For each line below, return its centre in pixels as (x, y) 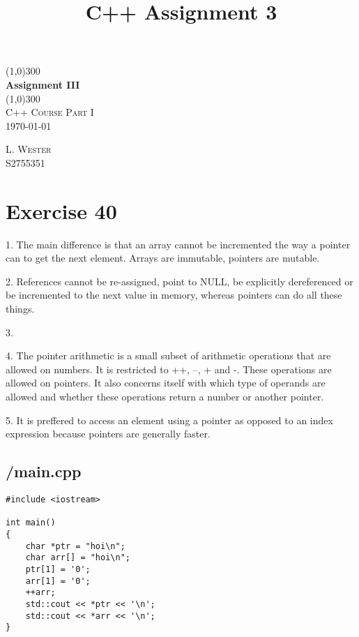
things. (20, 309)
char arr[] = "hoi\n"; (78, 558)
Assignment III (43, 84)
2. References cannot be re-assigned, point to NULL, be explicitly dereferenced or (179, 281)
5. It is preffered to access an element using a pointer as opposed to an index (169, 420)
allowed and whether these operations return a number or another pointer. (165, 396)
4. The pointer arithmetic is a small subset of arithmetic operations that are (168, 355)
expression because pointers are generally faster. (108, 434)
